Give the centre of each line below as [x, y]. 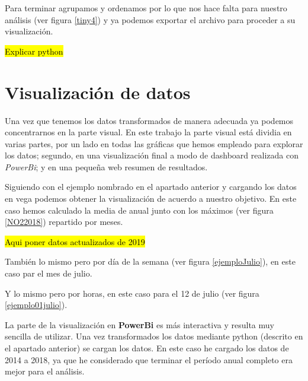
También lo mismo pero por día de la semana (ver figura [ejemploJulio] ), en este [150, 261]
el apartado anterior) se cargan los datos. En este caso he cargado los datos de [147, 348]
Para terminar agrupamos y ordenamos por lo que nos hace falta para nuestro [146, 8]
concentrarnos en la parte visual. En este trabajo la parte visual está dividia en [148, 132]
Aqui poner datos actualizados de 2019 [75, 241]
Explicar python [34, 51]
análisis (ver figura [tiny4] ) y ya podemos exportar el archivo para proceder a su [150, 19]
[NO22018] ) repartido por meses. [64, 222]
